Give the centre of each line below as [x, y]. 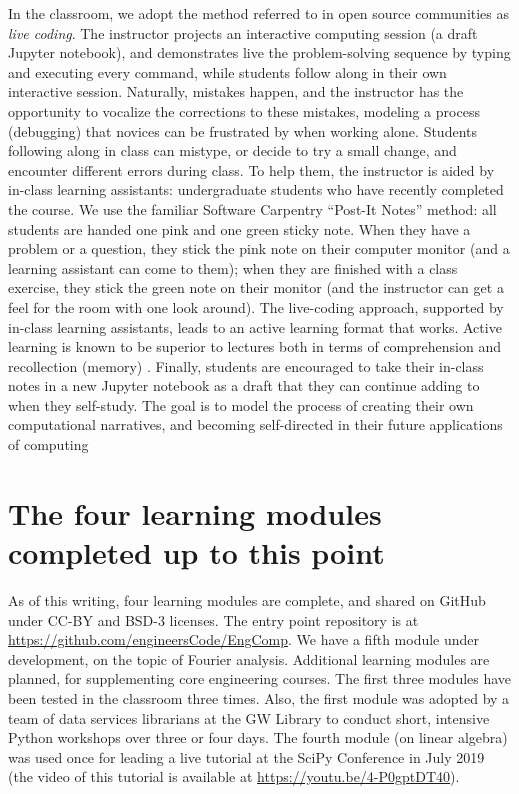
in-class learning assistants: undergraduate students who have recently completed [256, 189]
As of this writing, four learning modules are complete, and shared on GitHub [247, 599]
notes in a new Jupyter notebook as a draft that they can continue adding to [244, 385]
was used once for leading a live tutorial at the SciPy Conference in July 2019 [246, 756]
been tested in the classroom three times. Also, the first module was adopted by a [259, 697]
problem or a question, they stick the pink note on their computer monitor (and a [259, 248]
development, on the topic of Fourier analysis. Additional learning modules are [249, 658]
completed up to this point [196, 552]
